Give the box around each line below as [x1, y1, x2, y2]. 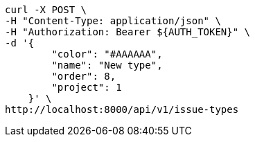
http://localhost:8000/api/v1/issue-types [5, 104, 239, 115]
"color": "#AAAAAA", [51, 48, 163, 60]
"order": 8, [51, 71, 116, 82]
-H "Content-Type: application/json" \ [5, 15, 221, 26]
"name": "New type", [51, 60, 163, 71]
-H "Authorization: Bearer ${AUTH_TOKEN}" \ [5, 26, 251, 37]
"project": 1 [51, 82, 122, 93]
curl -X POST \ [5, 4, 87, 15]
